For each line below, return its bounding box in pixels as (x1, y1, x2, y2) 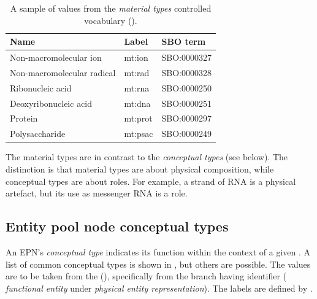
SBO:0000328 (161, 66, 212, 79)
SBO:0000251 (161, 96, 212, 109)
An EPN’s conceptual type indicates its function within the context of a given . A (6, 245, 311, 258)
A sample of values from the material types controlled (10, 2, 212, 14)
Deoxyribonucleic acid (10, 96, 93, 109)
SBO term (161, 35, 206, 48)
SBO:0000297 (161, 112, 212, 125)
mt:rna (124, 81, 150, 94)
